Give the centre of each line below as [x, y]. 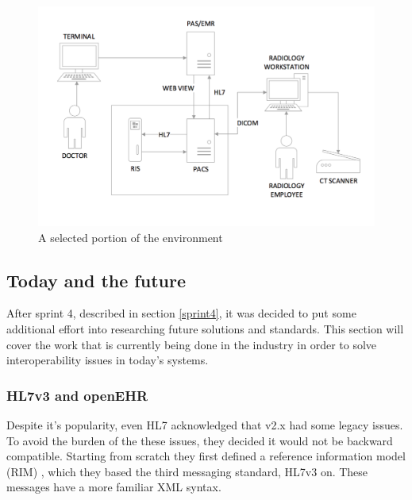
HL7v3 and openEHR [77, 395]
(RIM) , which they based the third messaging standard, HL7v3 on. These [187, 471]
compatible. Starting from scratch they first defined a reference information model [206, 456]
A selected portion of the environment [131, 237]
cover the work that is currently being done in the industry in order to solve [192, 344]
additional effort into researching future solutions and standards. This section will [205, 328]
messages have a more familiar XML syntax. [114, 487]
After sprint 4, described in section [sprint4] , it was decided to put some [181, 313]
